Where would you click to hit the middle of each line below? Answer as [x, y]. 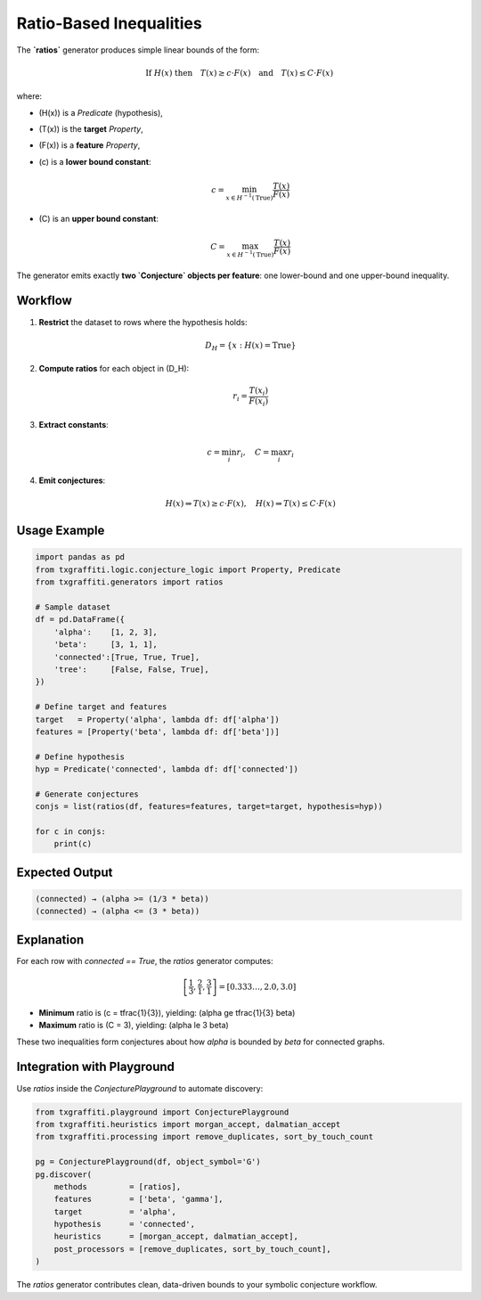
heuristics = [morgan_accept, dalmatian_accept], [176, 1237]
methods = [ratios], [118, 1186]
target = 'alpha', [115, 1211]
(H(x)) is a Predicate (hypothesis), [101, 112]
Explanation [50, 940]
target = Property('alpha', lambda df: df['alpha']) [157, 719]
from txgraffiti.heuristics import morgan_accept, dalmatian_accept [188, 1124]
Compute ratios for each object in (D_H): [114, 369]
